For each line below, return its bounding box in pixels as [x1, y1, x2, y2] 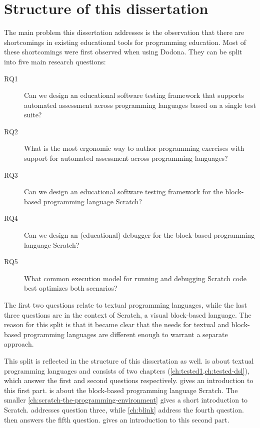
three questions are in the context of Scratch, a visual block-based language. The [4, 309, 251, 320]
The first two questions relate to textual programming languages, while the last [4, 300, 247, 310]
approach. [4, 339, 34, 349]
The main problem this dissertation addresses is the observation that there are [4, 27, 244, 37]
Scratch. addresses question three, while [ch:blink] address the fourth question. [4, 404, 244, 415]
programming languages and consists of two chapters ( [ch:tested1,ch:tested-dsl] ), [4, 365, 249, 376]
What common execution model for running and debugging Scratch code [24, 273, 247, 283]
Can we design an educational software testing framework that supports [24, 90, 244, 100]
